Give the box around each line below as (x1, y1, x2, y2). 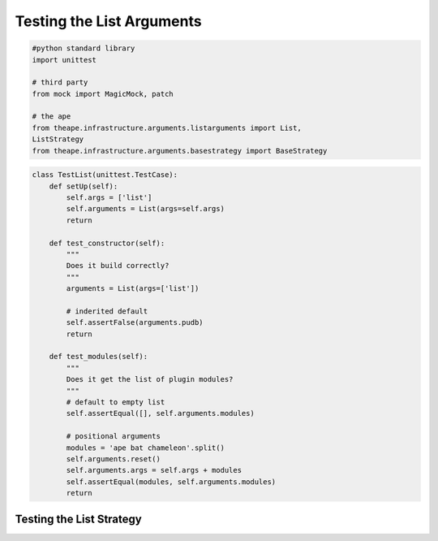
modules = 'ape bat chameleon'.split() (66, 443, 225, 452)
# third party (32, 78, 88, 87)
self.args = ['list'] (66, 193, 152, 202)
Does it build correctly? (66, 261, 170, 270)
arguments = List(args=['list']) (66, 284, 200, 293)
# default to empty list (66, 398, 165, 407)
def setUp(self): (49, 181, 118, 191)
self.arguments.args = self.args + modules (66, 465, 243, 475)
